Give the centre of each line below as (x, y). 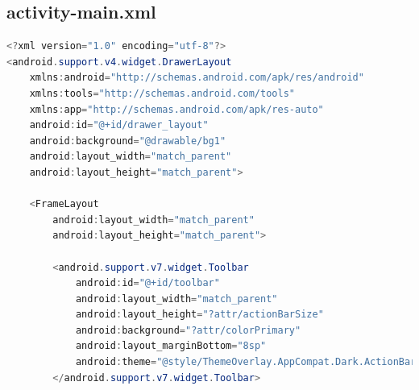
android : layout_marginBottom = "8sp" (171, 346)
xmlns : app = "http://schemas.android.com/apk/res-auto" (176, 109)
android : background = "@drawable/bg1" (128, 141)
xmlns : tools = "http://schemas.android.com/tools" (162, 93)
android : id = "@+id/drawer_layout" (119, 125)
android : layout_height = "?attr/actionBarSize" (199, 315)
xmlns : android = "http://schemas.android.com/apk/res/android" (197, 78)
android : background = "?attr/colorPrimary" (188, 330)
